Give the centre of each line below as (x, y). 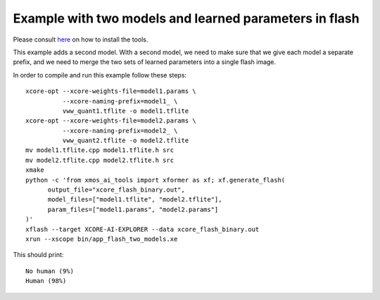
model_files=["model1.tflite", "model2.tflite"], (135, 200)
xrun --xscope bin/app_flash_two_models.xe (102, 239)
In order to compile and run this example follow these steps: (100, 75)
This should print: (38, 255)
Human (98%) (46, 281)
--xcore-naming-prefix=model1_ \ (120, 101)
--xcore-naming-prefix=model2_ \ (120, 131)
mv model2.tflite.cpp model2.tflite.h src (100, 160)
